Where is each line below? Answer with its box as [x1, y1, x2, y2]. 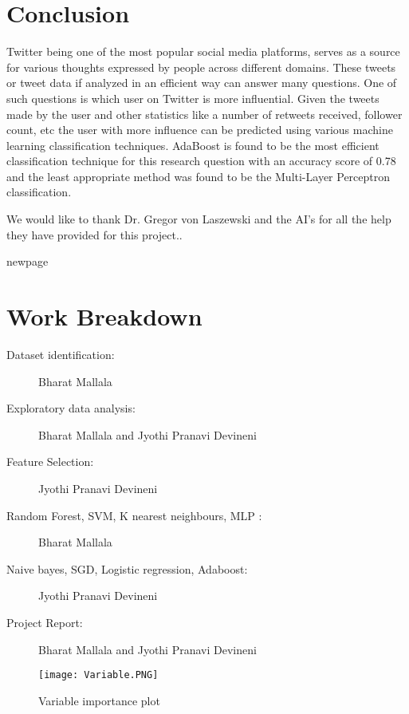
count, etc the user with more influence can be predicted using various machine [6, 121, 393, 138]
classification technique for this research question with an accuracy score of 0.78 [6, 152, 396, 169]
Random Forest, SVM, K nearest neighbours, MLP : [6, 507, 262, 523]
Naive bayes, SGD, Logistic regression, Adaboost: [6, 560, 248, 577]
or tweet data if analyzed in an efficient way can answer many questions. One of [6, 74, 397, 91]
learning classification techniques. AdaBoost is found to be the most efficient [6, 136, 380, 153]
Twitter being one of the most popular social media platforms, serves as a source [6, 43, 400, 60]
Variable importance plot [38, 692, 160, 708]
